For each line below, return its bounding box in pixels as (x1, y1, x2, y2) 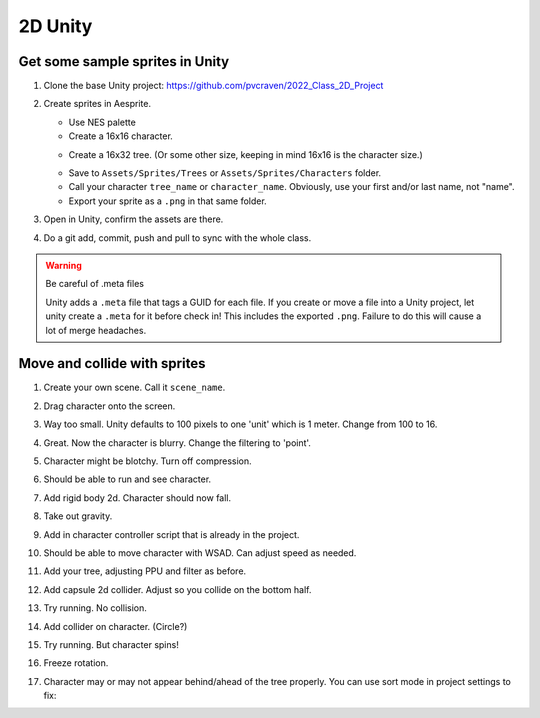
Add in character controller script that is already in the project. (43, 528, 300, 540)
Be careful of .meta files (45, 278, 145, 290)
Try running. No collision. (43, 602, 147, 614)
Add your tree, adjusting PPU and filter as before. (43, 565, 247, 577)
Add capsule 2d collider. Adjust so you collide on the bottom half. (43, 583, 312, 595)
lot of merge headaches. (45, 324, 147, 336)
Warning (45, 259, 82, 271)
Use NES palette (68, 116, 137, 128)
